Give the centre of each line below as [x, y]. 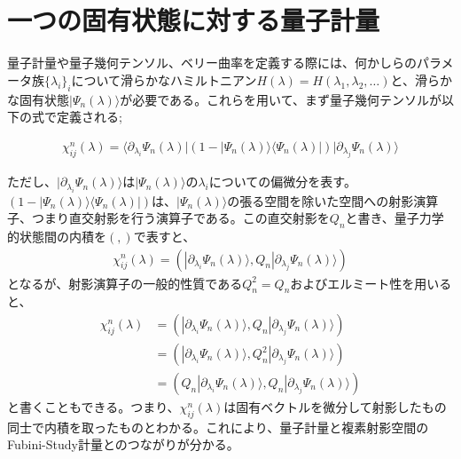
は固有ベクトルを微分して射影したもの [335, 407]
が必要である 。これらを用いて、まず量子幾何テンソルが [281, 99]
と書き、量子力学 [395, 218]
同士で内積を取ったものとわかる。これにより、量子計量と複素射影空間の [218, 427]
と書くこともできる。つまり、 [94, 407]
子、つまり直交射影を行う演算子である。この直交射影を [168, 218]
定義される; [89, 117]
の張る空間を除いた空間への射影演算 [333, 200]
